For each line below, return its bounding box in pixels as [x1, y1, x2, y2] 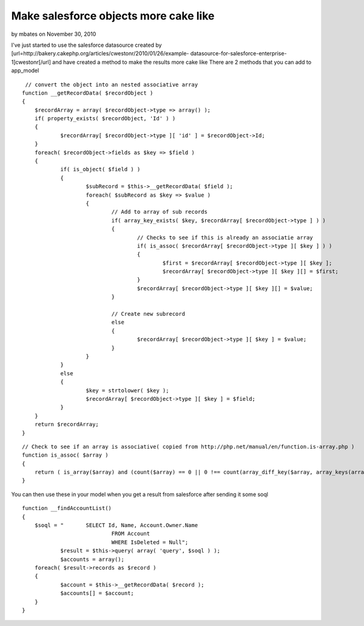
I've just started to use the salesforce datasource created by [11, 41, 162, 49]
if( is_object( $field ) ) [60, 166, 141, 173]
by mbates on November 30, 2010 [11, 30, 96, 38]
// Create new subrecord [111, 310, 185, 318]
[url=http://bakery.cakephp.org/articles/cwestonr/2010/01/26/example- [11, 50, 189, 57]
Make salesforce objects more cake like [11, 9, 215, 22]
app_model [11, 67, 39, 74]
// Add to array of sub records [111, 208, 207, 216]
